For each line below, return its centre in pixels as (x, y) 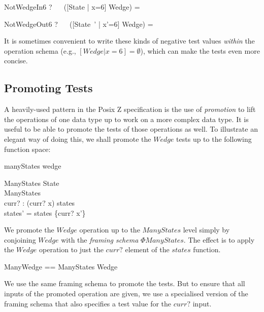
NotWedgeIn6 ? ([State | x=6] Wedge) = (72, 7)
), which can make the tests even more (200, 50)
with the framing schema (100, 239)
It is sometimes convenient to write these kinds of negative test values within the (129, 41)
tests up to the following (214, 139)
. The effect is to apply (219, 239)
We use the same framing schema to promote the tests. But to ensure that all (125, 283)
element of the (147, 249)
